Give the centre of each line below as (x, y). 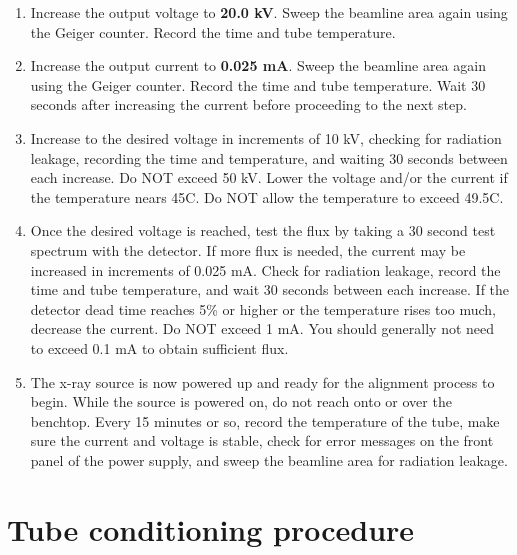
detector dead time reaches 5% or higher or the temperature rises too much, (263, 308)
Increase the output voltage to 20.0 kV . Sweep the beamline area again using (269, 12)
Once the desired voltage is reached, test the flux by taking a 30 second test (263, 230)
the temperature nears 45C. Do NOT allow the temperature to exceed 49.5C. (267, 196)
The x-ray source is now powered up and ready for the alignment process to (262, 381)
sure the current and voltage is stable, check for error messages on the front (262, 440)
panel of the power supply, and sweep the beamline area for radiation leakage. (269, 459)
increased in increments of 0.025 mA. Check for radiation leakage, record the (265, 269)
